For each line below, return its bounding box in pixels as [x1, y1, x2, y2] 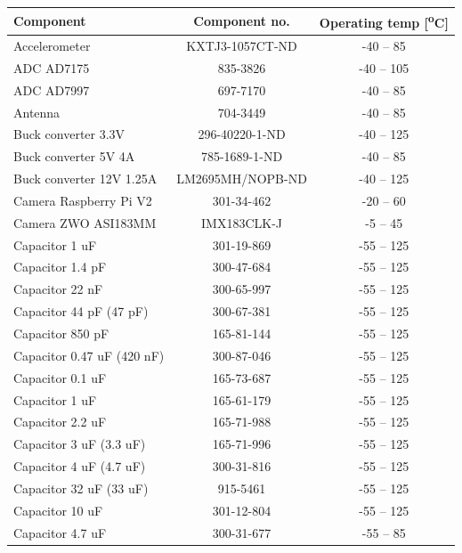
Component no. [193, 12, 290, 30]
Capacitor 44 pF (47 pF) [13, 302, 149, 321]
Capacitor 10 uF [13, 500, 103, 519]
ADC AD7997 [13, 80, 90, 99]
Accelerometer [13, 37, 91, 54]
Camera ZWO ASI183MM [13, 213, 157, 232]
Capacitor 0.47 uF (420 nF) [13, 346, 165, 364]
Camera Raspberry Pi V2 [13, 191, 152, 209]
